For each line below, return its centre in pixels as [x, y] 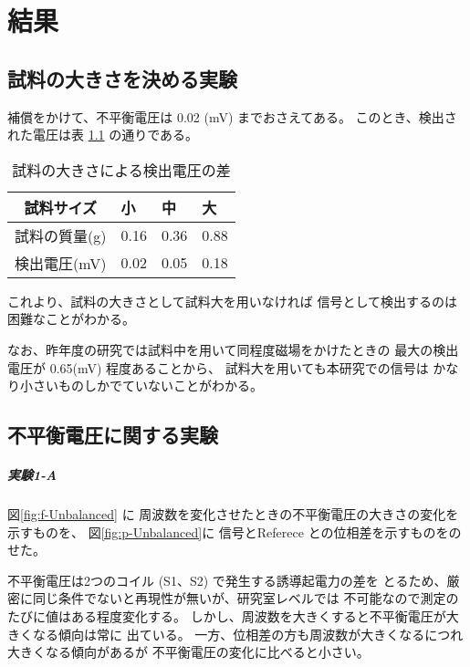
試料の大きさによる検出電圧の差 [121, 170]
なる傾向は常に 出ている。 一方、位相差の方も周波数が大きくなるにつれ [248, 634]
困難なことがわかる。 [71, 319]
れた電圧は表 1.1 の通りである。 [103, 135]
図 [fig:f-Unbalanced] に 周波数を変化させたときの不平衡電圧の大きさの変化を [233, 514]
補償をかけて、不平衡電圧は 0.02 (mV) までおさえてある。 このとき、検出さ [232, 116]
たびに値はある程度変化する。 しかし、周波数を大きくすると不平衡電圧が [227, 616]
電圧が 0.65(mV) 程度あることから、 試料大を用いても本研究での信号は [218, 367]
